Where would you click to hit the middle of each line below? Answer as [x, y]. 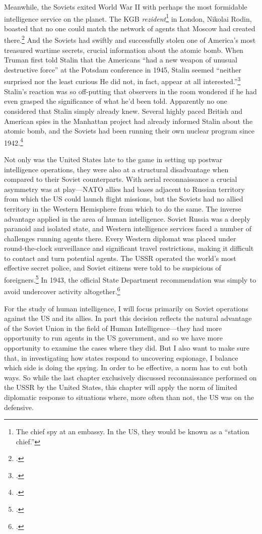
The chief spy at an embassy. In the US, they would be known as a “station [133, 431]
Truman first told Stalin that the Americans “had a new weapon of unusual [121, 60]
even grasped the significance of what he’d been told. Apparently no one [116, 101]
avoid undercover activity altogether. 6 [62, 290]
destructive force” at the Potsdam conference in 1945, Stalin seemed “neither [123, 69]
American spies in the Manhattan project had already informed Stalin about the [128, 121]
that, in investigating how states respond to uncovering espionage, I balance [121, 357]
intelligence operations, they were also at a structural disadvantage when [116, 169]
